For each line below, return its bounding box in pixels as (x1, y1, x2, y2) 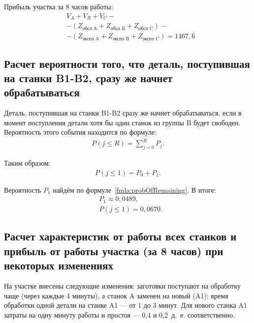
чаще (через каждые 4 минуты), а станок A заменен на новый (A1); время (4, 290, 228, 300)
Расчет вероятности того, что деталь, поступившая (4, 56, 250, 71)
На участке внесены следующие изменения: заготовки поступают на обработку (4, 280, 241, 291)
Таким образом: (4, 158, 51, 168)
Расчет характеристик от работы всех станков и (4, 229, 237, 244)
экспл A (82, 36, 99, 41)
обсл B (110, 26, 126, 31)
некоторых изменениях (4, 258, 113, 273)
